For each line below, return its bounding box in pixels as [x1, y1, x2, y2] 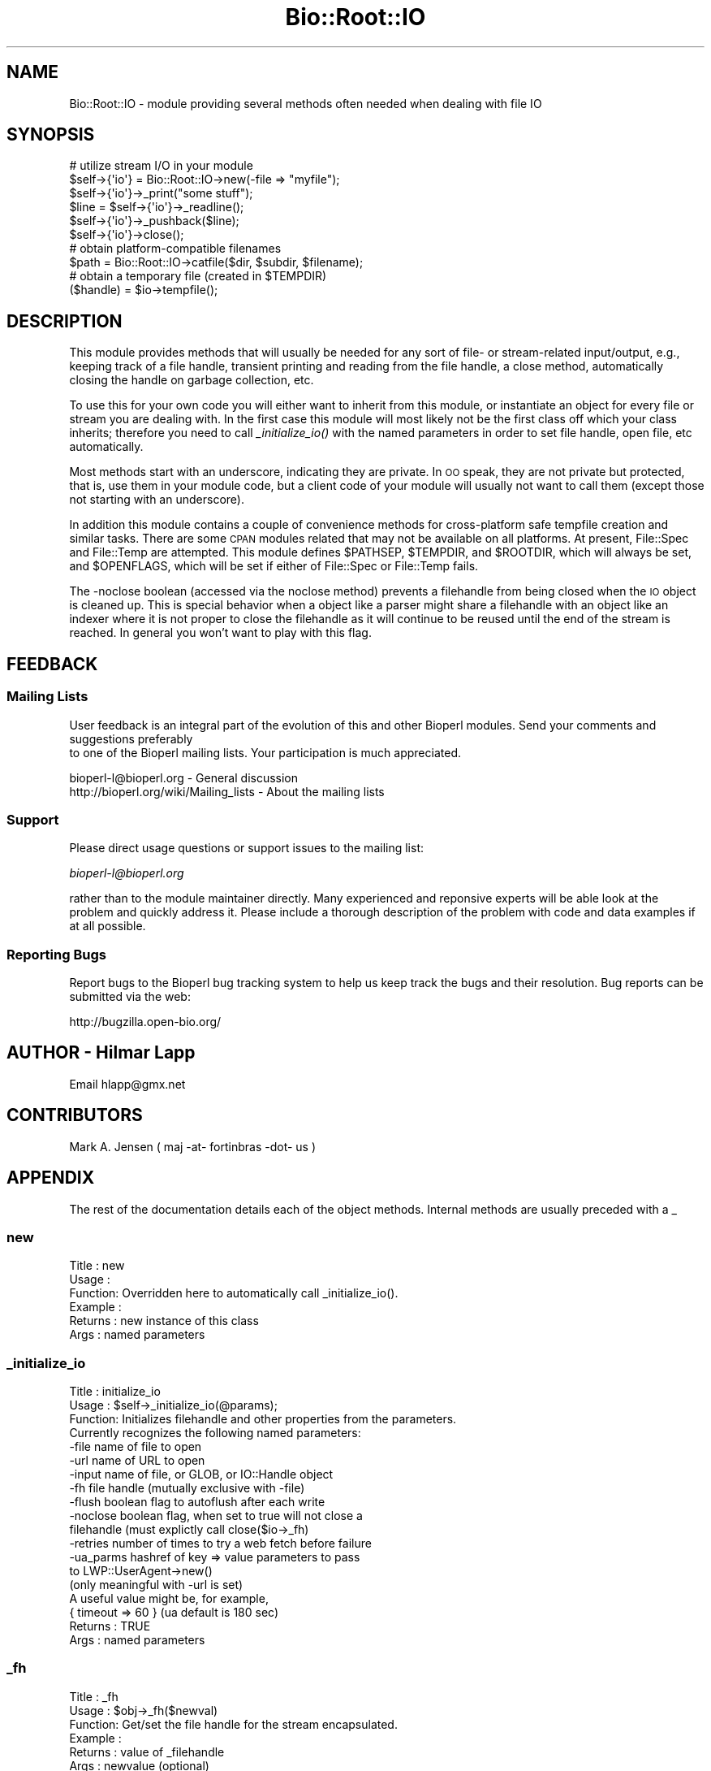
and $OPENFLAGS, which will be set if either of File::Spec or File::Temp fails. [69, 559, 479, 574]
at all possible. [69, 919, 146, 933]
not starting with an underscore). [69, 492, 244, 507]
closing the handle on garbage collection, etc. [69, 373, 314, 388]
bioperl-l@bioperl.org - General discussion [69, 770, 299, 785]
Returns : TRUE [69, 1619, 151, 1634]
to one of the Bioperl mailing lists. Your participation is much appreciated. [69, 745, 461, 760]
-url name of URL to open [69, 1453, 205, 1468]
